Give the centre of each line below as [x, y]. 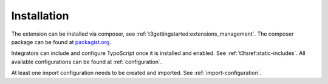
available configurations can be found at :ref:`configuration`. [87, 62]
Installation [40, 16]
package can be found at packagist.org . [61, 42]
